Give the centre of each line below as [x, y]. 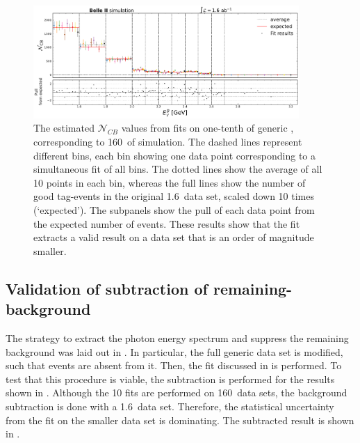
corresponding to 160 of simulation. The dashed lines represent [168, 142]
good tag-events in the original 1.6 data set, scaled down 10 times [174, 196]
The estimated [64, 128]
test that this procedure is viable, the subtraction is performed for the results [170, 379]
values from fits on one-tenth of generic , [207, 128]
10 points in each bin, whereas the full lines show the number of [170, 182]
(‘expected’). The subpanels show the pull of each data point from [174, 210]
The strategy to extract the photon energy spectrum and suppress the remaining [177, 338]
